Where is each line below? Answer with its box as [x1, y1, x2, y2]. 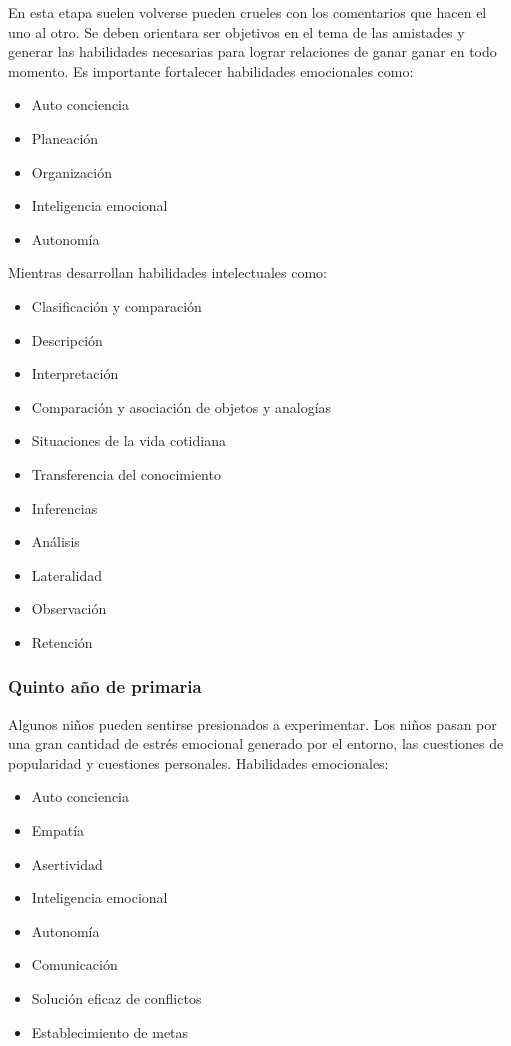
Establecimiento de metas [31, 1021, 189, 1042]
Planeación [31, 127, 99, 148]
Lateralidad [31, 564, 103, 585]
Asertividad [31, 853, 103, 874]
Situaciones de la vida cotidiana [31, 430, 226, 451]
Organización [31, 161, 112, 182]
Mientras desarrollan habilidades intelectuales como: [8, 262, 327, 283]
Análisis [31, 531, 80, 552]
